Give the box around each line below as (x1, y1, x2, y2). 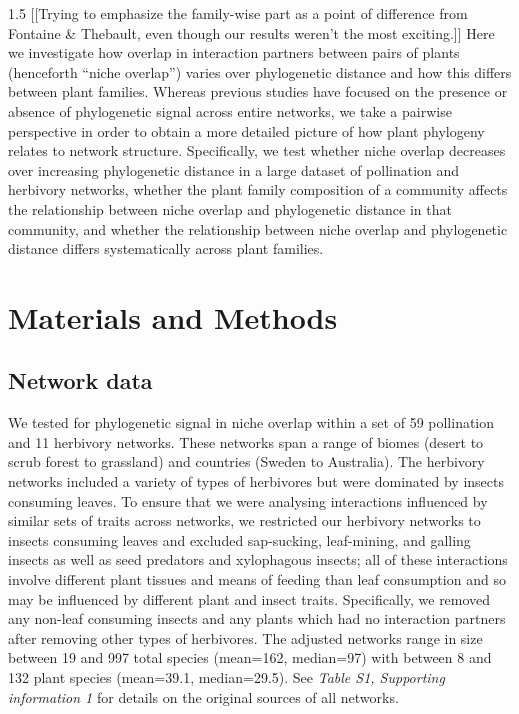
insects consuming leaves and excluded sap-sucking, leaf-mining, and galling (8, 529, 471, 550)
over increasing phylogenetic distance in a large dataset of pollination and (8, 159, 460, 180)
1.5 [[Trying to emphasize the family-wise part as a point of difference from (8, 3, 468, 23)
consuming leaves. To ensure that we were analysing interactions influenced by (8, 490, 488, 511)
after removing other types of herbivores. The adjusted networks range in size (8, 627, 483, 648)
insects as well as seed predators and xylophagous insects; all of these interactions (8, 549, 508, 570)
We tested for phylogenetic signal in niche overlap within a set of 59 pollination (8, 412, 495, 433)
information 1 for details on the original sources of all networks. (8, 686, 399, 707)
